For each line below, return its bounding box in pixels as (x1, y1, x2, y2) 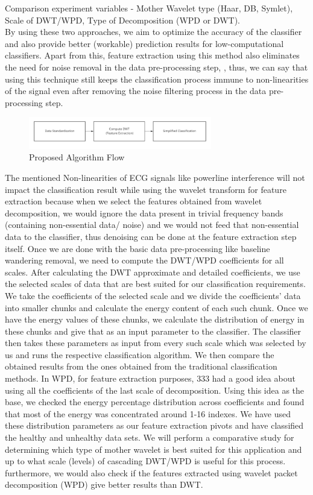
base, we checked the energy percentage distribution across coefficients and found (5, 396, 305, 408)
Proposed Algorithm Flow (29, 151, 125, 163)
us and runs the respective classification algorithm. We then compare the (5, 348, 274, 361)
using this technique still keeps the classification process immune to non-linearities (5, 72, 309, 85)
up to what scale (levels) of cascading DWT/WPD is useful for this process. (5, 455, 286, 467)
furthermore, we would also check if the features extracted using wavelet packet (5, 466, 298, 479)
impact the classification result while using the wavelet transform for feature (5, 183, 286, 195)
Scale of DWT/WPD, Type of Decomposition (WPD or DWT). (5, 13, 240, 26)
